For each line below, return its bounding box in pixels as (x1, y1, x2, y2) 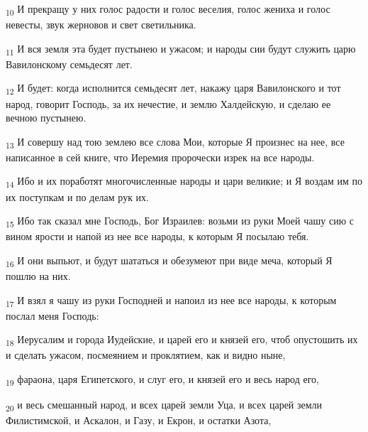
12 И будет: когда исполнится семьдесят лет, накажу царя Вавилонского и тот (6, 80, 341, 97)
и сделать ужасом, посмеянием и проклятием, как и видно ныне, (6, 347, 286, 362)
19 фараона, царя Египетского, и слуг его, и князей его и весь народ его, (6, 372, 320, 388)
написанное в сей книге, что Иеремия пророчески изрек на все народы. (6, 149, 315, 164)
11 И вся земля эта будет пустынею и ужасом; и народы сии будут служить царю (6, 40, 356, 58)
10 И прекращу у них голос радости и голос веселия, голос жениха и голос (6, 1, 330, 18)
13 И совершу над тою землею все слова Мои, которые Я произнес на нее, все (6, 134, 345, 151)
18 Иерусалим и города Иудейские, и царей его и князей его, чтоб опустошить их (6, 332, 358, 349)
